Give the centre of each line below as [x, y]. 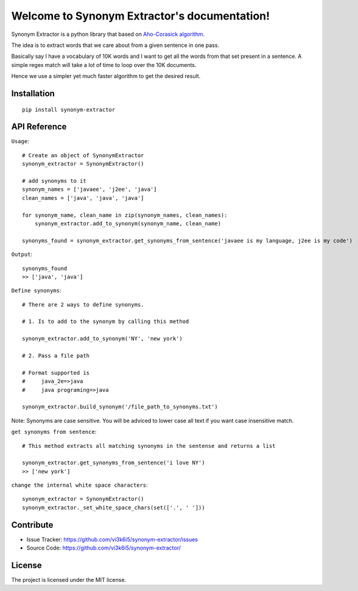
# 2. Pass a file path [56, 356]
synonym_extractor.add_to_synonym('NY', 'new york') [102, 339]
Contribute [32, 525]
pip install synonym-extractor [69, 109]
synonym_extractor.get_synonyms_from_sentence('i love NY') [114, 463]
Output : [22, 254]
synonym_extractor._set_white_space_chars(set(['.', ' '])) [114, 508]
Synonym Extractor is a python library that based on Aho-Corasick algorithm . [108, 34]
